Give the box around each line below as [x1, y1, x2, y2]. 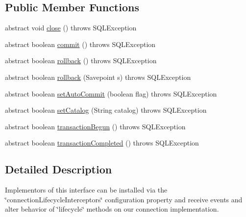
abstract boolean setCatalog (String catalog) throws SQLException [5, 105, 207, 115]
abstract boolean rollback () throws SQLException [5, 55, 157, 66]
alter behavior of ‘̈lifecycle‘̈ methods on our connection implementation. [5, 204, 219, 214]
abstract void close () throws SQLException [5, 23, 137, 33]
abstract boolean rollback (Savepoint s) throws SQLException [5, 72, 191, 82]
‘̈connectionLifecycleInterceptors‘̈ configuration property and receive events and [5, 194, 243, 204]
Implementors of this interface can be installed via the [5, 185, 168, 195]
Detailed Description [5, 162, 112, 177]
